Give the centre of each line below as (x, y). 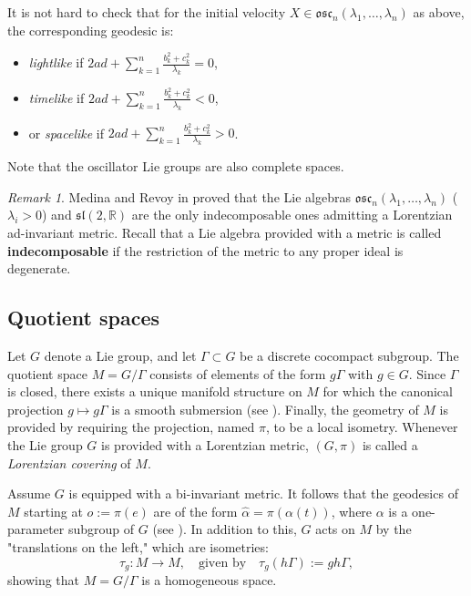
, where (352, 511)
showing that (44, 579)
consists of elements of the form (238, 373)
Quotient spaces (83, 318)
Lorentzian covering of (69, 462)
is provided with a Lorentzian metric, (205, 444)
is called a (390, 444)
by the (394, 529)
